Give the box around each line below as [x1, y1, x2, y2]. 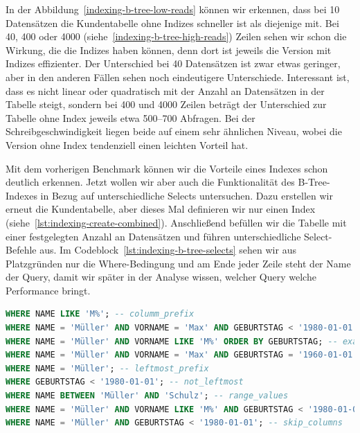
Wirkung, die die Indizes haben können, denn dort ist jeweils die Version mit [6, 42, 332, 57]
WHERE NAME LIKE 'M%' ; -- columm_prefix [6, 309, 195, 319]
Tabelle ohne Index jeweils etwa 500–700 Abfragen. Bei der [6, 110, 255, 125]
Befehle [6, 242, 37, 257]
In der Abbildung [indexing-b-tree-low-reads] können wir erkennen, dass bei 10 [6, 2, 340, 16]
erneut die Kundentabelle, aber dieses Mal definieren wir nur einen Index [6, 202, 316, 216]
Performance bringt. [6, 283, 91, 297]
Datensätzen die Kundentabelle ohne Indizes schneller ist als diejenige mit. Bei [6, 15, 339, 30]
